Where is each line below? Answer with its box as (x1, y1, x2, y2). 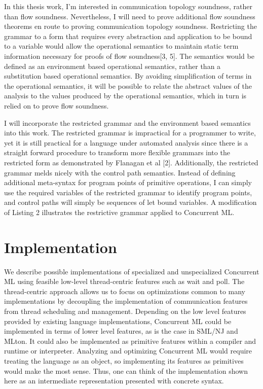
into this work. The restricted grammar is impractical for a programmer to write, (4, 127, 256, 138)
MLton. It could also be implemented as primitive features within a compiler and (4, 335, 256, 346)
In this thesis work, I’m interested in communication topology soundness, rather (4, 1, 252, 11)
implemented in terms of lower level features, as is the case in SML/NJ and (4, 326, 238, 336)
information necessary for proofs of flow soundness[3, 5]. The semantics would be (4, 50, 254, 61)
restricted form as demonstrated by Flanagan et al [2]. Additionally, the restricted (4, 157, 258, 167)
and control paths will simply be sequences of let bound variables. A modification (4, 197, 257, 207)
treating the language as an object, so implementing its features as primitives (4, 355, 244, 366)
